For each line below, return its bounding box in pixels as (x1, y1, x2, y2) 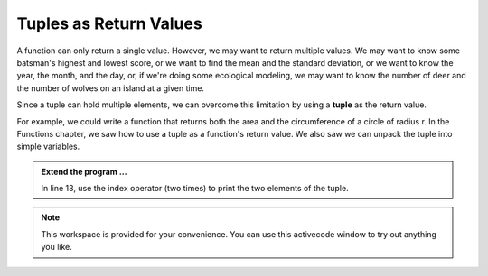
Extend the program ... (41, 166, 127, 177)
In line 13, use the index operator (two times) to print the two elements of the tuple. (41, 183, 349, 194)
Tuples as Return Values (16, 14, 202, 33)
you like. (41, 242, 72, 253)
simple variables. (16, 141, 80, 152)
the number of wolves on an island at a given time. (16, 82, 205, 94)
